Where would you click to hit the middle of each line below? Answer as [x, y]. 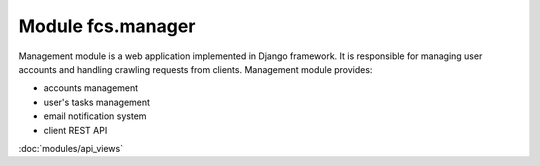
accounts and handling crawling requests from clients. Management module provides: [195, 69]
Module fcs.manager [107, 26]
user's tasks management [96, 102]
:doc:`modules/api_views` [71, 148]
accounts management [91, 88]
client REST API [75, 130]
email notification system [95, 116]
